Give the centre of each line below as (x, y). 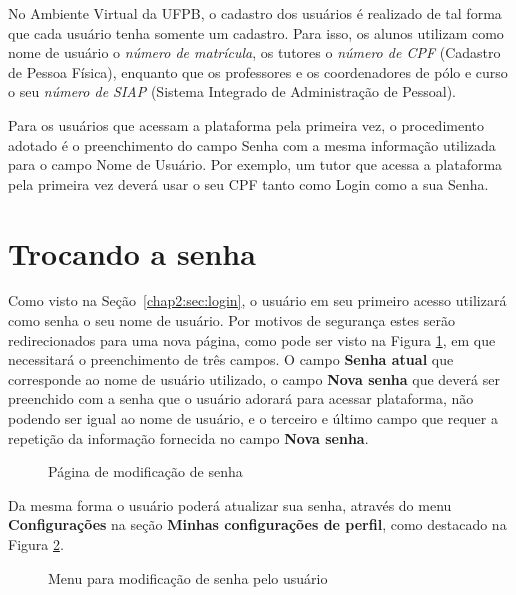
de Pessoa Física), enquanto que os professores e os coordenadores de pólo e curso (258, 71)
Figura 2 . (36, 544)
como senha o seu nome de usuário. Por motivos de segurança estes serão (231, 320)
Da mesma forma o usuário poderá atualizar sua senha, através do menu (230, 504)
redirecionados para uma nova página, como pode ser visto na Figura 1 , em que (252, 339)
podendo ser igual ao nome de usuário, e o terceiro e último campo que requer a (253, 418)
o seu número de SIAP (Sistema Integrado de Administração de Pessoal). (232, 91)
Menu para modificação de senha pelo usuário (188, 577)
